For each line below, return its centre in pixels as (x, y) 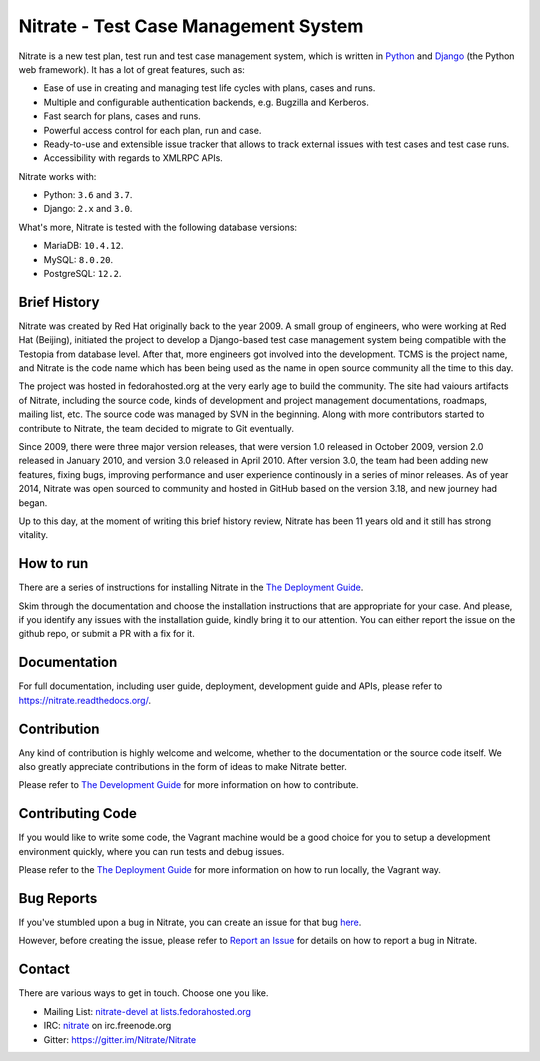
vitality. (33, 535)
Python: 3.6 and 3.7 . (88, 195)
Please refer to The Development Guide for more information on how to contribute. (188, 785)
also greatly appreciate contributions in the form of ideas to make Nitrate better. (182, 767)
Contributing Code (77, 813)
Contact (44, 969)
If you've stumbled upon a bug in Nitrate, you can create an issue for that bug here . (190, 922)
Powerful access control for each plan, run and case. (152, 130)
